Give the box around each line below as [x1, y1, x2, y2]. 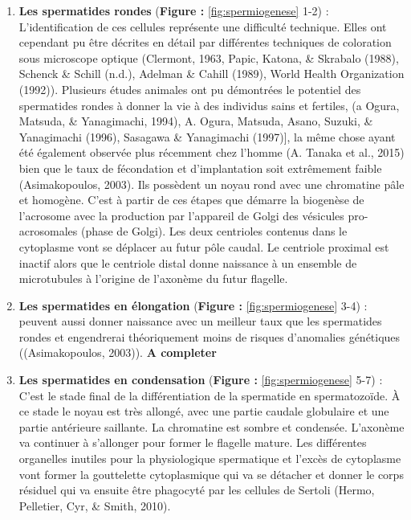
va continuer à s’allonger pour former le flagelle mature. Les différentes [18, 434, 367, 451]
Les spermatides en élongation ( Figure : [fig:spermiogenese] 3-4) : [18, 297, 368, 313]
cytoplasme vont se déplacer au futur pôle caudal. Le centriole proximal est [18, 238, 389, 255]
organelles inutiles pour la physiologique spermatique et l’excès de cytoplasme [18, 450, 401, 467]
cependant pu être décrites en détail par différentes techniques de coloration [18, 34, 392, 51]
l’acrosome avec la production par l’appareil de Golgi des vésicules [18, 207, 344, 223]
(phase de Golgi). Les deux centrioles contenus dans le [80, 223, 348, 240]
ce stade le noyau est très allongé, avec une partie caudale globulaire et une [18, 403, 389, 420]
